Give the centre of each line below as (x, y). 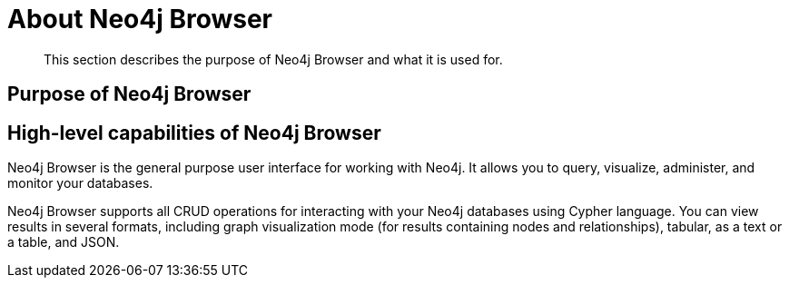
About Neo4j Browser (140, 19)
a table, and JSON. (64, 242)
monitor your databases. (80, 183)
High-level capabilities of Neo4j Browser (194, 133)
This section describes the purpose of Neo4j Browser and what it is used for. (273, 59)
